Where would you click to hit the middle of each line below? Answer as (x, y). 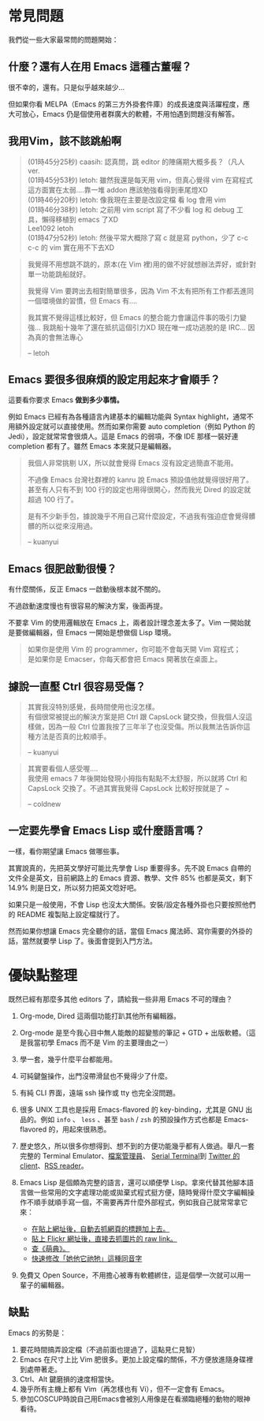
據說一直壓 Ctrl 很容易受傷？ (77, 686)
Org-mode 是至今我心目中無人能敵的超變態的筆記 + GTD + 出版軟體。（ (134, 1032)
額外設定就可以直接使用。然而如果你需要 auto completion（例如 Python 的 (135, 427)
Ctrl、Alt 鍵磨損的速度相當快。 (69, 1379)
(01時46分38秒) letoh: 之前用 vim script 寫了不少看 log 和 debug (131, 209)
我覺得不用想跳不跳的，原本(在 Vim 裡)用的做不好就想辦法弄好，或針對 (142, 264)
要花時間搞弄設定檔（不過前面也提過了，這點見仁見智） (109, 1349)
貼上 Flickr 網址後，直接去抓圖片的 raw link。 (104, 1238)
